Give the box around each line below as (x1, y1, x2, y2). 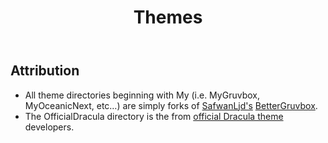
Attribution (10, 62, 80, 80)
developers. (24, 121, 75, 133)
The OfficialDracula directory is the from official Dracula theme (24, 110, 284, 122)
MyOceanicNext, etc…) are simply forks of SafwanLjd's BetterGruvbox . (24, 99, 318, 111)
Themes (133, 6, 203, 29)
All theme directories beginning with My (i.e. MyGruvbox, (24, 89, 260, 101)
